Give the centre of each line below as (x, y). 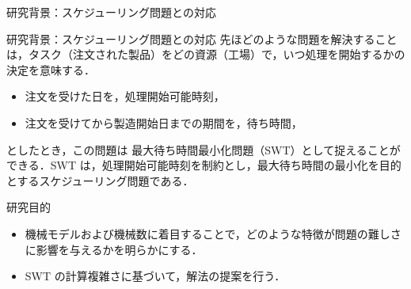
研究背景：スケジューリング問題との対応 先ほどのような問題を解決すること (202, 38)
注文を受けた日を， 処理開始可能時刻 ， (125, 96)
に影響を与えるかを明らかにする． (114, 249)
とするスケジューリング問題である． (100, 180)
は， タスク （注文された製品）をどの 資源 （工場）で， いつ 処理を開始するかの (206, 54)
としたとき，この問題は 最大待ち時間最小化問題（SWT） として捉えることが (204, 149)
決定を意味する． (51, 69)
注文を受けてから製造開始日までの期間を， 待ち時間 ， (164, 122)
